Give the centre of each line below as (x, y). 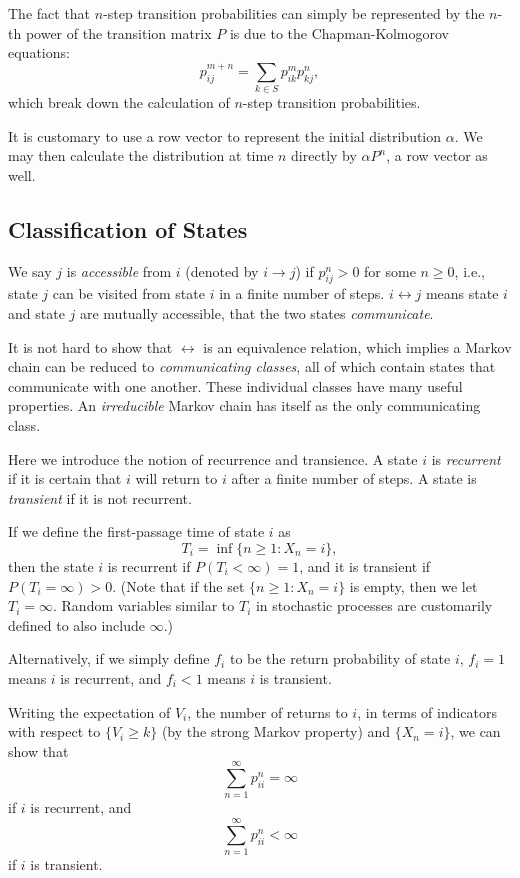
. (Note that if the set (178, 585)
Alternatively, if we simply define (109, 658)
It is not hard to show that (90, 346)
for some (390, 270)
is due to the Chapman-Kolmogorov (339, 32)
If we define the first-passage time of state (136, 531)
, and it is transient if (365, 566)
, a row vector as (437, 155)
